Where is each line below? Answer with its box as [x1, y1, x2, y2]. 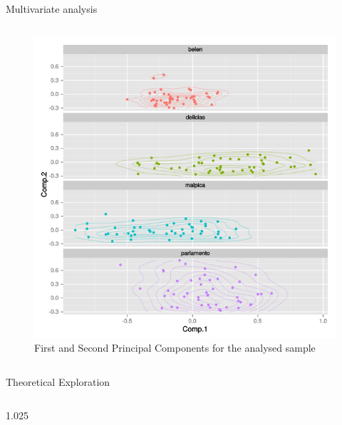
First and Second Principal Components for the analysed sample [34, 340, 316, 355]
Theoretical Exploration [6, 374, 110, 389]
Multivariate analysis [6, 1, 98, 16]
